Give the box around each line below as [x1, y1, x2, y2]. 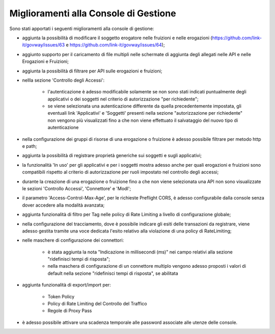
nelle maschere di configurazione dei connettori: [22, 237, 124, 243]
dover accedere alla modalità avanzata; [22, 202, 105, 208]
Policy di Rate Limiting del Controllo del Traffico [47, 301, 147, 307]
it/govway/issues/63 [22, 42, 65, 48]
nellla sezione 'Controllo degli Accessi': [22, 77, 105, 83]
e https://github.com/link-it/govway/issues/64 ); [66, 42, 165, 48]
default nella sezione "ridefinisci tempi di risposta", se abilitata [47, 270, 178, 276]
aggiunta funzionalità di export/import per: [22, 282, 112, 288]
